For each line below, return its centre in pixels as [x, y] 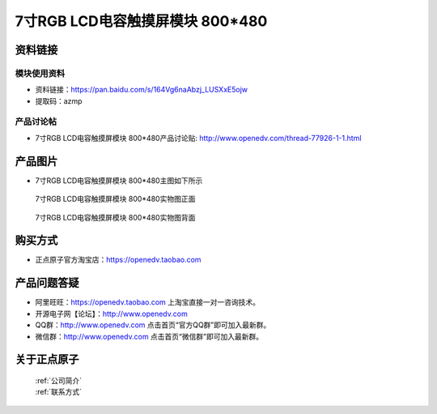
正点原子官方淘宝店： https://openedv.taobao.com [118, 260]
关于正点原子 [47, 359]
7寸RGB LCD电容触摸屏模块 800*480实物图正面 [115, 199]
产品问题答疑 [47, 283]
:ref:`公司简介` [59, 380]
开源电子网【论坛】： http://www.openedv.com [111, 314]
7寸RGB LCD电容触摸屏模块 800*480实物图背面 [115, 217]
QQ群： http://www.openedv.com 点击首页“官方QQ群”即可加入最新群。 [153, 325]
